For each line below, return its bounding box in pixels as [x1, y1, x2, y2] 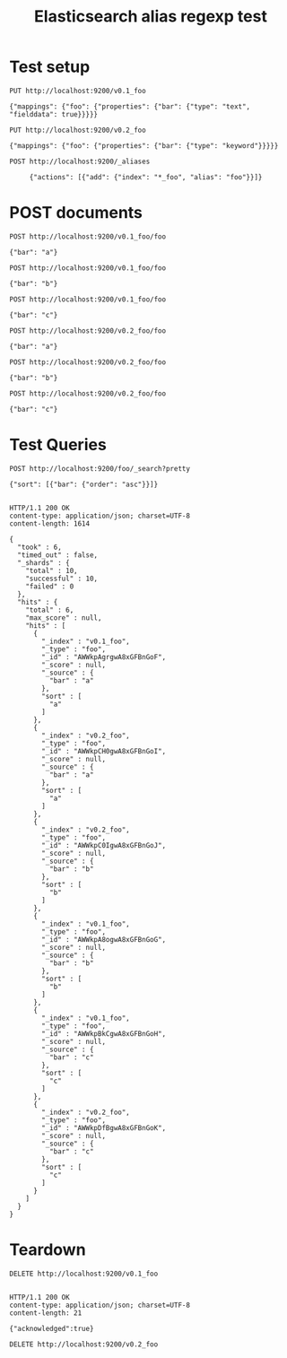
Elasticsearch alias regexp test [34, 6, 267, 27]
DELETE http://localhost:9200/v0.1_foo [9, 1269, 159, 1278]
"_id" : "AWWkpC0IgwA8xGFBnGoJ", [41, 840, 167, 849]
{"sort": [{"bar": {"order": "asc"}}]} [9, 480, 159, 489]
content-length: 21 [9, 1308, 83, 1318]
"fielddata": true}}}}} [9, 109, 99, 118]
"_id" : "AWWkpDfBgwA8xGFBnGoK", [41, 1123, 167, 1132]
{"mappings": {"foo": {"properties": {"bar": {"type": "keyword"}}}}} [9, 141, 279, 150]
